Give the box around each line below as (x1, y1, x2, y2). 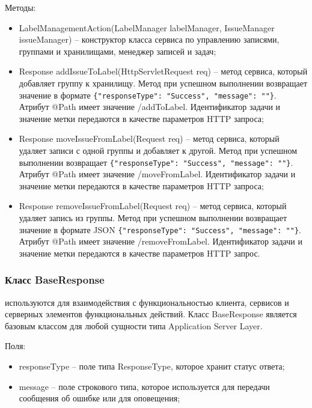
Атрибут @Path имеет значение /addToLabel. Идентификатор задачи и (19, 100, 281, 113)
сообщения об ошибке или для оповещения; (19, 392, 180, 404)
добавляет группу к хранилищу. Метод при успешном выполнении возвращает (19, 76, 308, 89)
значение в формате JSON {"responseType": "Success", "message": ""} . (19, 223, 301, 236)
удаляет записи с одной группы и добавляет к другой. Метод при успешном (19, 144, 298, 156)
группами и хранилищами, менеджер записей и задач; (19, 44, 216, 57)
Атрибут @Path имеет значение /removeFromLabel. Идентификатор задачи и (19, 235, 302, 248)
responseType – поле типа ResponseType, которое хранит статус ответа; (19, 360, 285, 373)
